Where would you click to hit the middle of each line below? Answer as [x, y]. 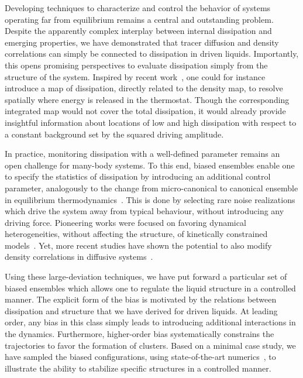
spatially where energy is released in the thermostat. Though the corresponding [147, 99]
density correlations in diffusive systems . [79, 257]
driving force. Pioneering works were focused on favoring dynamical [125, 222]
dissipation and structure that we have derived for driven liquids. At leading [141, 310]
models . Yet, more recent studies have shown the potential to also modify [138, 245]
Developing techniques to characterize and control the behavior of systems [138, 8]
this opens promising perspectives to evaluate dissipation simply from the [136, 65]
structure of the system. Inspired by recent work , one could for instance [135, 76]
